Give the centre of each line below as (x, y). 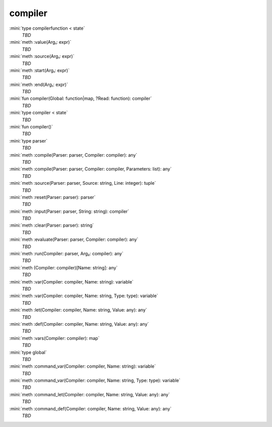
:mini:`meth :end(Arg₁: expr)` (39, 84)
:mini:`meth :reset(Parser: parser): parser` (52, 197)
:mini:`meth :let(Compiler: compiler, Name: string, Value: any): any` (78, 310)
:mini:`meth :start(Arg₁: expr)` (40, 70)
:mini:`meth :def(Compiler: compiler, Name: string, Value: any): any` (79, 324)
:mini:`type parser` (28, 140)
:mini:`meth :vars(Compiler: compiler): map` (54, 338)
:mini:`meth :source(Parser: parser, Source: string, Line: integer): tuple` (83, 183)
